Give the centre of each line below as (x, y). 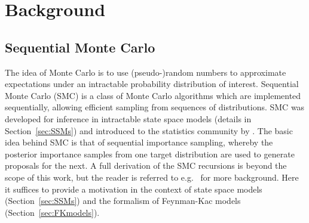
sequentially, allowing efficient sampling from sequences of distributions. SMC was (155, 107)
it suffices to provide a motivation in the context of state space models (134, 189)
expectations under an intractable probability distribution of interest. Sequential (152, 84)
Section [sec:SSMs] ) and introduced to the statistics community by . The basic (149, 130)
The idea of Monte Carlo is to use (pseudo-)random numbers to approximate (146, 72)
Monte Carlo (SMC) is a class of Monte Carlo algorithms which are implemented (153, 95)
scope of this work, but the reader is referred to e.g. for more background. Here (152, 177)
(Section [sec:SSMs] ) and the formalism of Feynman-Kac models (123, 201)
